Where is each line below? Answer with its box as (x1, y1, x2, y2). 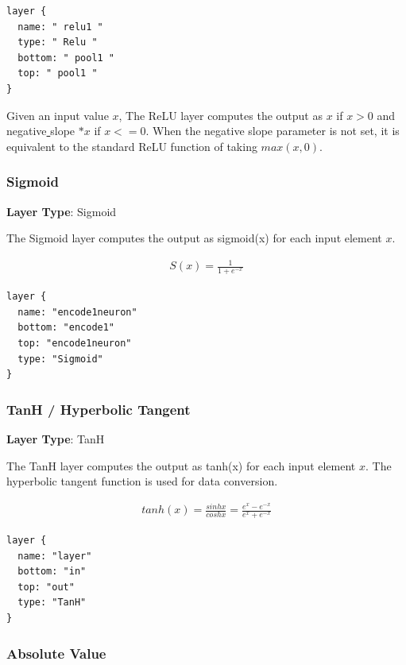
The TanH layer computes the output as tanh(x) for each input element (6, 457, 356, 474)
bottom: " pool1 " (17, 52, 115, 64)
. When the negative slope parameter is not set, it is (145, 122, 400, 139)
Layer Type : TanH (6, 430, 105, 447)
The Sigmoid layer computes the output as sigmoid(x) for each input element (6, 230, 382, 246)
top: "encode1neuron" (17, 337, 132, 349)
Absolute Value (6, 643, 106, 663)
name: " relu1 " (17, 21, 103, 33)
